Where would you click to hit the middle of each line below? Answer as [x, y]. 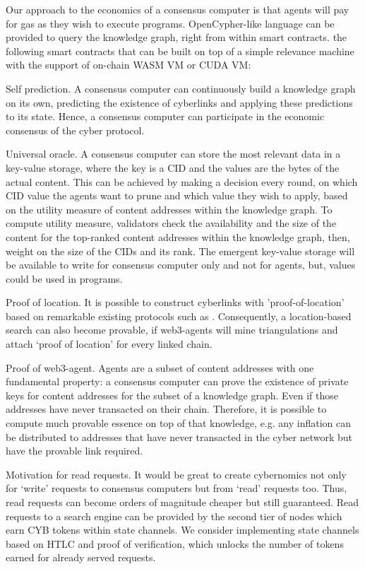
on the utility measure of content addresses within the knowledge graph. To [169, 209]
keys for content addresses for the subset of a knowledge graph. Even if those [172, 395]
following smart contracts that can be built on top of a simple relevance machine [180, 51]
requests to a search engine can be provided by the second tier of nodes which [174, 516]
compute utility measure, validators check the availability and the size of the [171, 223]
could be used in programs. [64, 278]
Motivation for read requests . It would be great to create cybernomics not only [176, 474]
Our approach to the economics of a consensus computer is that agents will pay [178, 9]
